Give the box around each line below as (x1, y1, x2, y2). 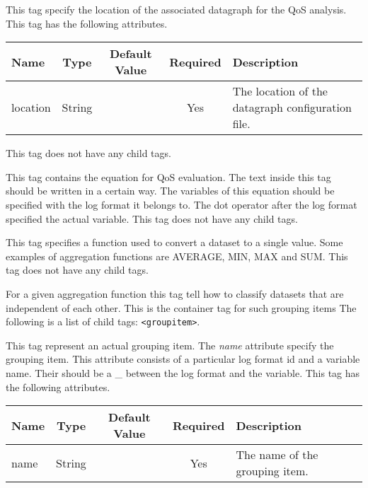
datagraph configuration (232, 99, 352, 116)
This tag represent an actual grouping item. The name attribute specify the (6, 337, 334, 352)
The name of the (236, 446, 318, 463)
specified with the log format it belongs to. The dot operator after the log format (6, 197, 357, 211)
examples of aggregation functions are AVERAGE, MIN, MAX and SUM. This (6, 248, 348, 263)
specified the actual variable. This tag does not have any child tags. (6, 211, 298, 226)
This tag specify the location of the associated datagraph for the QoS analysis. (6, 2, 347, 16)
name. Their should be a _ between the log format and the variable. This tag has (6, 365, 360, 380)
